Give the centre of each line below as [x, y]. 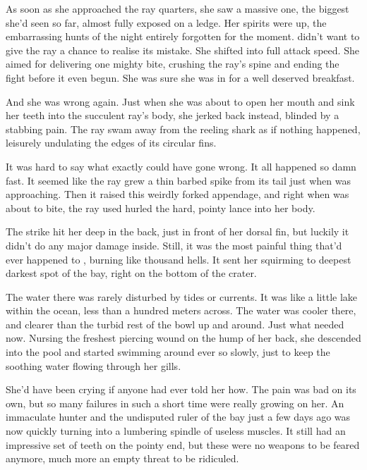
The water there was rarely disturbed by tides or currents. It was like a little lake [182, 296]
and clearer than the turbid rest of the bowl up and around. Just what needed [175, 324]
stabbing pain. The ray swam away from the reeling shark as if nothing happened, [183, 129]
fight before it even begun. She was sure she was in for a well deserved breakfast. [180, 77]
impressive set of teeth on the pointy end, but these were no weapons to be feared [183, 444]
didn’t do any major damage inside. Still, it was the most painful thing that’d [174, 245]
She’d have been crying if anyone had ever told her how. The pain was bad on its [181, 389]
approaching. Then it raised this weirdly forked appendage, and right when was [178, 194]
